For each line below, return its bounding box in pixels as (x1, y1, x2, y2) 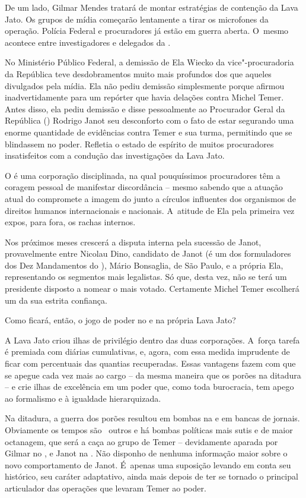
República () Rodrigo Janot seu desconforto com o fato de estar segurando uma (5, 114, 294, 127)
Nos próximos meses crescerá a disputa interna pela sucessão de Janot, (5, 235, 262, 248)
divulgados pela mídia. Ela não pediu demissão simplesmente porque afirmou (5, 79, 285, 92)
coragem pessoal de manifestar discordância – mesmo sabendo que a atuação (5, 181, 283, 193)
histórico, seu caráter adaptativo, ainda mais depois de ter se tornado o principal (5, 470, 298, 483)
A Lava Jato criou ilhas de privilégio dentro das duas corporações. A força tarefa (5, 333, 300, 346)
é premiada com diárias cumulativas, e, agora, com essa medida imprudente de (5, 345, 290, 358)
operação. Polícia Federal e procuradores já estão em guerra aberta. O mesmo (5, 24, 289, 37)
